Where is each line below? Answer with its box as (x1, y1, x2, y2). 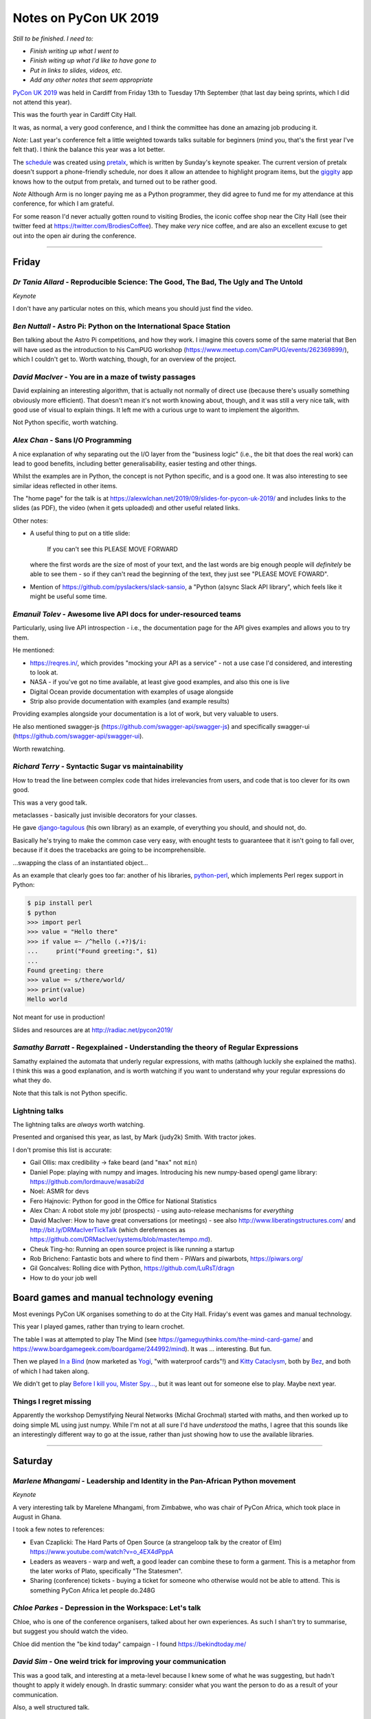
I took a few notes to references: (12, 1525, 104, 1533)
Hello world (27, 996, 68, 1003)
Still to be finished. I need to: (12, 34, 94, 43)
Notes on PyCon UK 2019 (12, 10, 159, 25)
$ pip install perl (27, 899, 93, 907)
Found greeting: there (27, 967, 104, 974)
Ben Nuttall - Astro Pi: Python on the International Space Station (12, 321, 231, 331)
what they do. (12, 1076, 52, 1084)
